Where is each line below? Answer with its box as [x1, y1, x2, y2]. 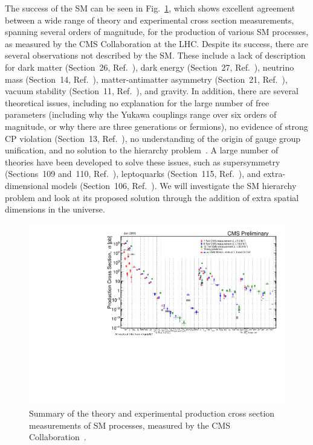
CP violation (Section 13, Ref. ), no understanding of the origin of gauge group [5, 132, 301, 144]
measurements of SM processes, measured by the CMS [29, 418, 231, 431]
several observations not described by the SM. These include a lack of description [5, 49, 306, 62]
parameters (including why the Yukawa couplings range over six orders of [5, 108, 277, 121]
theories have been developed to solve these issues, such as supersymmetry [5, 155, 280, 168]
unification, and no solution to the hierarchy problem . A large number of [5, 144, 279, 156]
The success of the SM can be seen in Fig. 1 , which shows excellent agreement [5, 2, 295, 14]
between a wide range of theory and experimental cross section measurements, [5, 13, 294, 26]
